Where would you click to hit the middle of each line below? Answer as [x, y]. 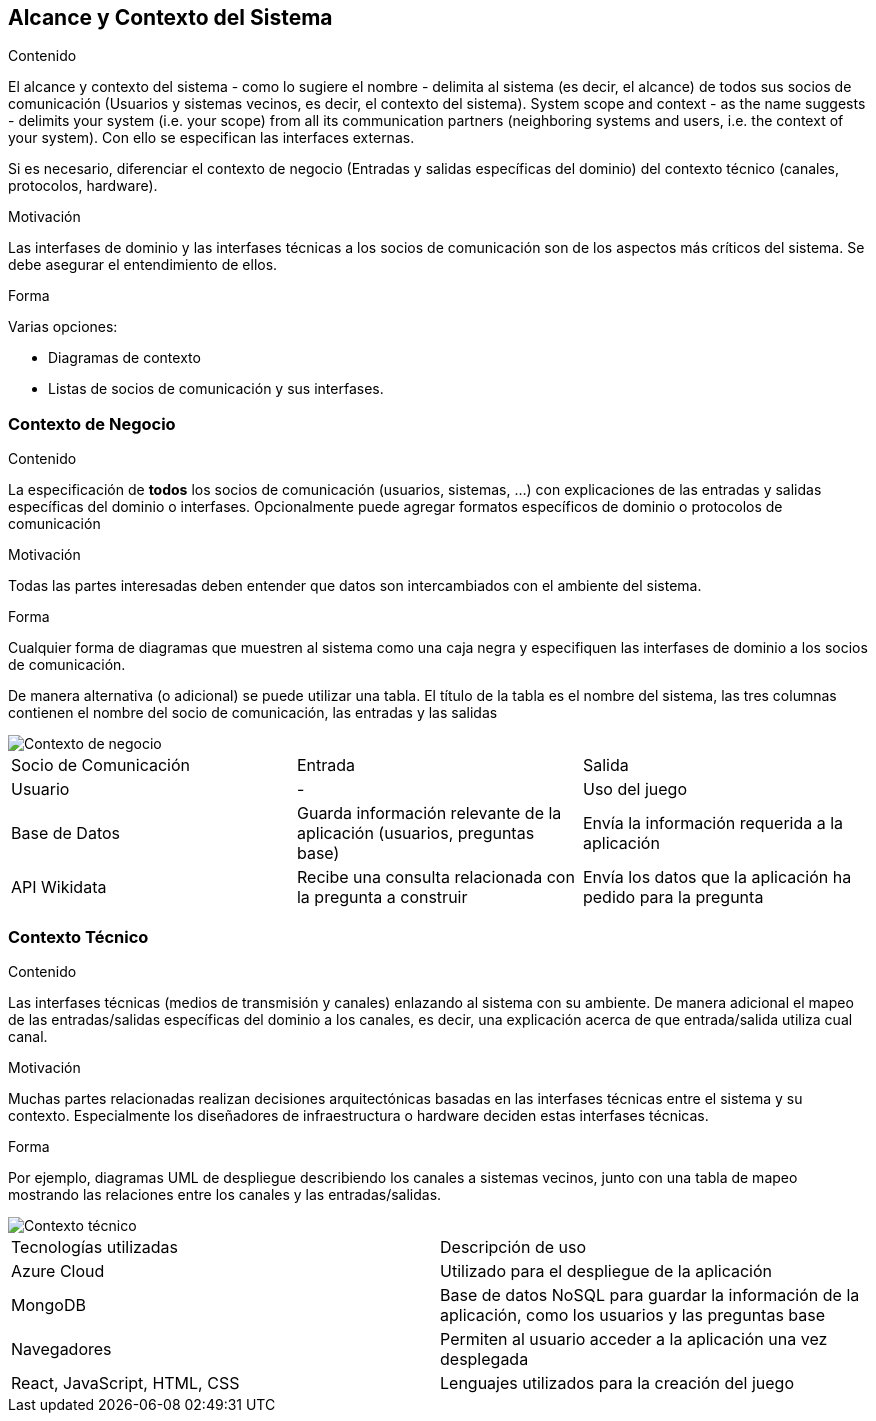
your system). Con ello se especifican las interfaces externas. [211, 138]
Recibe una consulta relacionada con [435, 877]
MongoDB [48, 1304]
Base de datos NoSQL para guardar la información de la [650, 1294]
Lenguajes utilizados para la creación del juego [617, 1382]
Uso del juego [634, 789]
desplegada [484, 1358]
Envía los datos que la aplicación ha [717, 877]
